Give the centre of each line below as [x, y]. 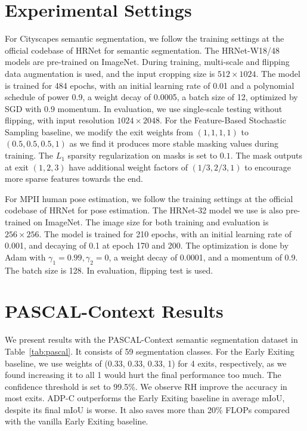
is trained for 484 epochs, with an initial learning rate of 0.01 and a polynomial [150, 85]
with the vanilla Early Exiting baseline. [77, 421]
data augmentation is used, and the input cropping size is [110, 73]
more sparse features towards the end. [74, 179]
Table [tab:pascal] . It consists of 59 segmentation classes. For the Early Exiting [150, 351]
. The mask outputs [266, 155]
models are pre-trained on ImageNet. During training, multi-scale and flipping [147, 62]
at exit [17, 167]
